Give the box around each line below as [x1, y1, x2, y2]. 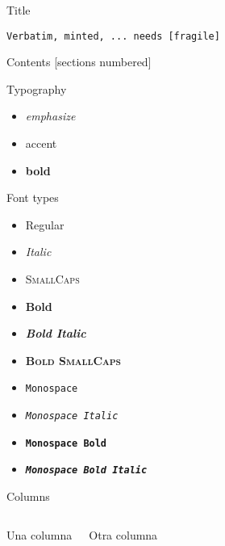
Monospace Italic [25, 410, 119, 422]
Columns [6, 488, 50, 504]
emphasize [25, 107, 76, 124]
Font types [6, 189, 59, 206]
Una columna [6, 526, 73, 543]
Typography [6, 80, 67, 97]
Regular [25, 216, 65, 233]
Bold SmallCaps [25, 351, 121, 368]
